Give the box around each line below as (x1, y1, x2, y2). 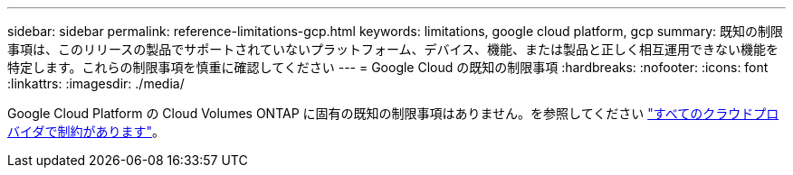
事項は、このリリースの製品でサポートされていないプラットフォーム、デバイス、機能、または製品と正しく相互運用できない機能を (7, 41, 779, 57)
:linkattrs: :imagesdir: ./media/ (7, 76, 185, 91)
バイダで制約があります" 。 (7, 124, 165, 139)
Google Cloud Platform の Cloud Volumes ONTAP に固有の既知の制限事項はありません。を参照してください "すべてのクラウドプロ (7, 106, 779, 121)
